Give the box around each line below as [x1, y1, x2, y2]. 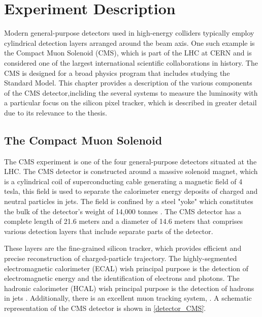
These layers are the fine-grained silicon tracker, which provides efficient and [4, 243, 242, 253]
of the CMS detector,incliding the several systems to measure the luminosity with [4, 87, 258, 98]
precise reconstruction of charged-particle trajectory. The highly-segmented [4, 253, 237, 264]
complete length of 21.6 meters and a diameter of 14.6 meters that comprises [4, 216, 243, 226]
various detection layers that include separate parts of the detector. [4, 225, 213, 236]
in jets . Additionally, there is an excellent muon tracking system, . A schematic [4, 293, 252, 303]
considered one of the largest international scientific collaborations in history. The [4, 57, 258, 68]
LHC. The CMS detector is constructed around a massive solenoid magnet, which [4, 166, 258, 177]
